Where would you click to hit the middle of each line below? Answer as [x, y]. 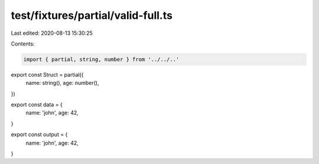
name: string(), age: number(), [62, 83]
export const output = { [39, 135]
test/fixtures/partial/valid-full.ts [92, 15]
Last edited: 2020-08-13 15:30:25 [52, 33]
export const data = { [37, 105]
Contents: [23, 44]
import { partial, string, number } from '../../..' [101, 59]
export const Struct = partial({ [47, 74]
